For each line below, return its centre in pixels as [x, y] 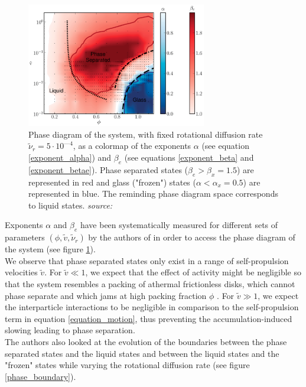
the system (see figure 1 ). [50, 249]
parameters [25, 237]
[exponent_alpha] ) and [70, 157]
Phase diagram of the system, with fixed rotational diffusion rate [146, 134]
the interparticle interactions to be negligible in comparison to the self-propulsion [152, 307]
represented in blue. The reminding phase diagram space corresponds [153, 193]
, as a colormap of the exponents [132, 146]
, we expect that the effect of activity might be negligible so [193, 272]
